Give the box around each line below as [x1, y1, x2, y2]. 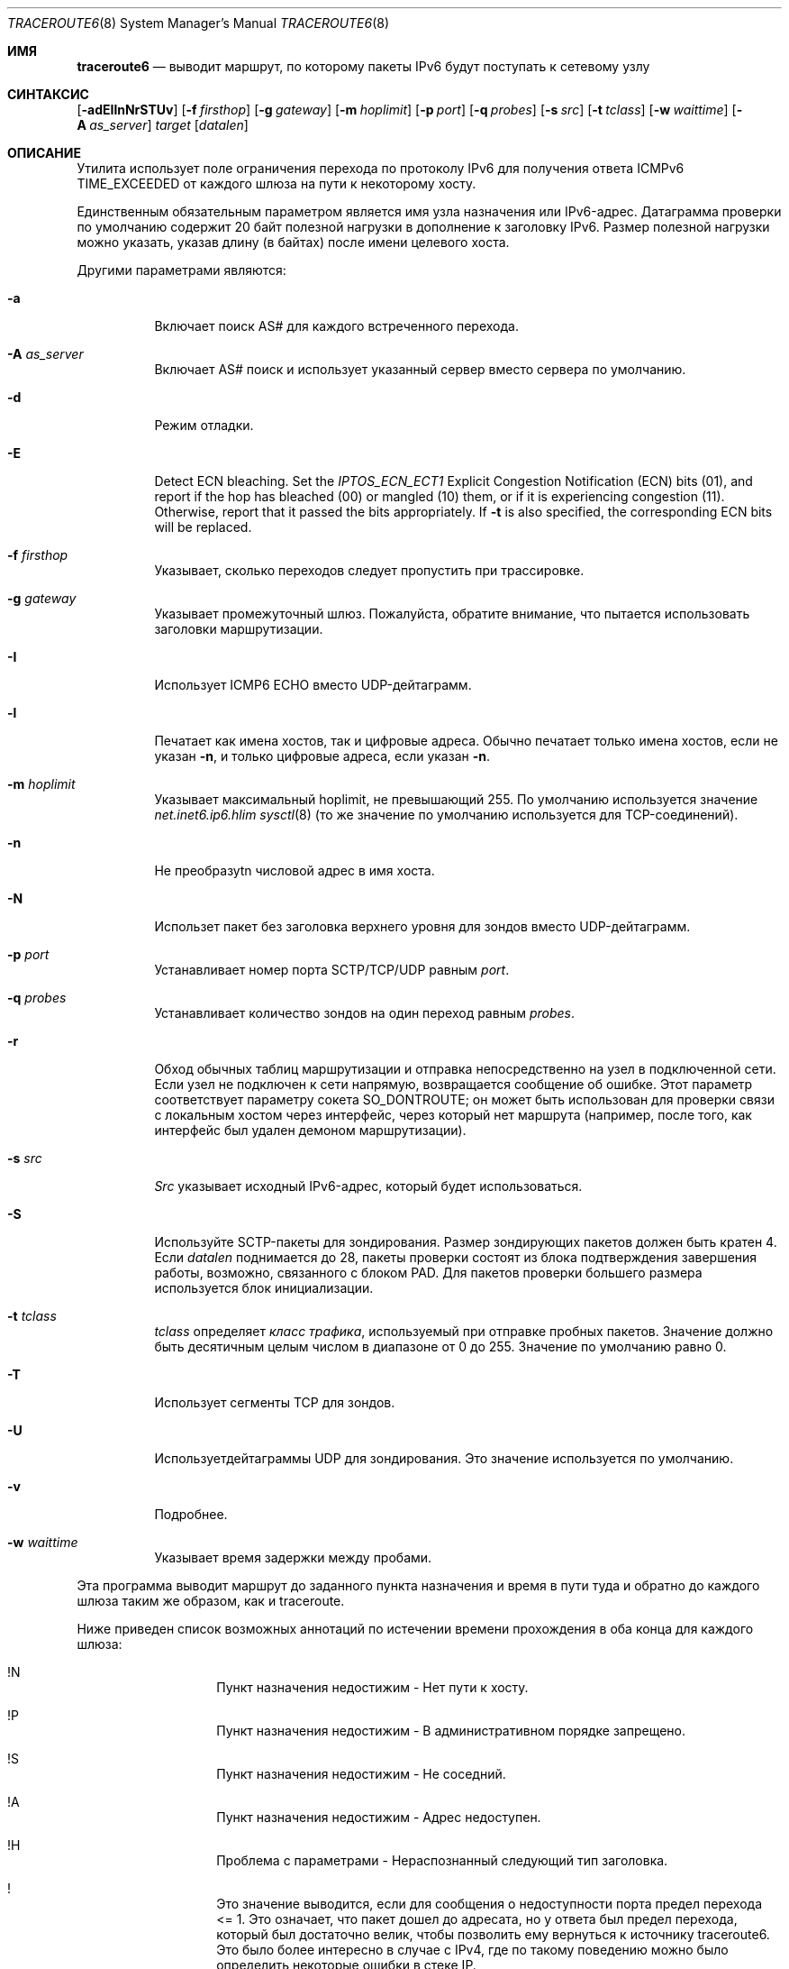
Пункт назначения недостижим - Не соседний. [216, 1766, 506, 1781]
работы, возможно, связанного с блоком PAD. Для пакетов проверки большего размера [154, 1265, 703, 1280]
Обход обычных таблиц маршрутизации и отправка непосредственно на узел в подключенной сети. [154, 1061, 776, 1076]
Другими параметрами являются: [77, 262, 286, 278]
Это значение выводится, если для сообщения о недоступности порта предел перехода [216, 1896, 762, 1911]
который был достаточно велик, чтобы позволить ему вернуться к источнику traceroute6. [216, 1927, 770, 1942]
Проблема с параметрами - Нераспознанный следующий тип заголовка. [216, 1853, 668, 1868]
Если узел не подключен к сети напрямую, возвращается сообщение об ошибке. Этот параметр [154, 1076, 753, 1092]
